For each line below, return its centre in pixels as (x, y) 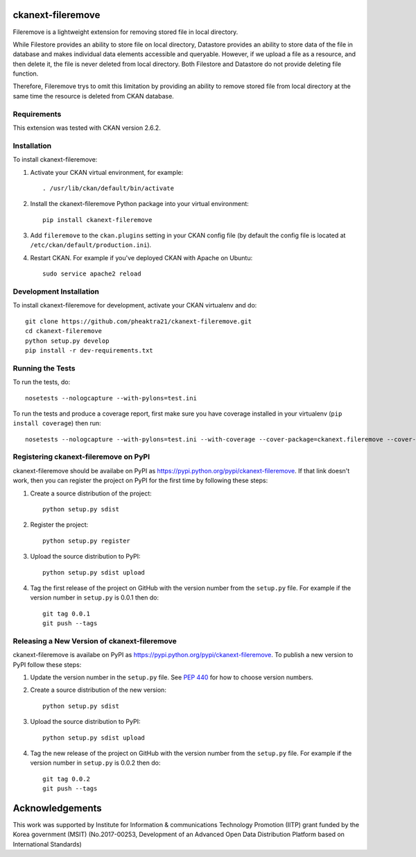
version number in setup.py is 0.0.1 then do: (95, 597)
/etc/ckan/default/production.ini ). (91, 245)
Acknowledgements (57, 808)
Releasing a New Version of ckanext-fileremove (95, 640)
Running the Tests (44, 368)
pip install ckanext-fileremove (97, 220)
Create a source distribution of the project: (91, 493)
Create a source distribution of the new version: (98, 690)
